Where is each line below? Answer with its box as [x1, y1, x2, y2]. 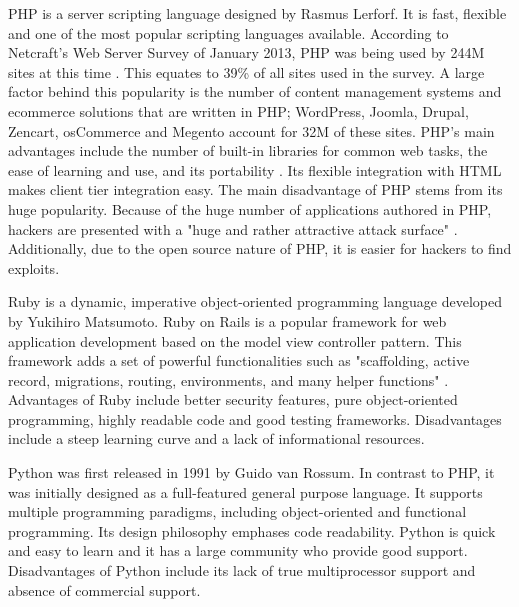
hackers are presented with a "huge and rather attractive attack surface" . [8, 218, 458, 239]
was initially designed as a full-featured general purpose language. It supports [8, 481, 483, 502]
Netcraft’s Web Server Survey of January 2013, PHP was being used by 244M [8, 42, 485, 63]
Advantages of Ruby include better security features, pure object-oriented [8, 389, 458, 410]
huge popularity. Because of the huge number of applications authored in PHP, [8, 198, 492, 219]
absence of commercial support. [8, 579, 201, 600]
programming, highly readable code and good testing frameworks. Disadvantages [8, 408, 502, 429]
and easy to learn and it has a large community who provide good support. [8, 540, 468, 561]
